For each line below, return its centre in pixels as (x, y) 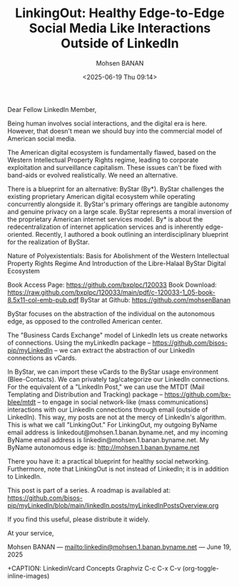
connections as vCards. (42, 357)
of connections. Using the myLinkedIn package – (79, 342)
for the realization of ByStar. (49, 242)
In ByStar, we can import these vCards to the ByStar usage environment (113, 372)
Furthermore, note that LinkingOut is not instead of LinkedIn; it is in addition (118, 469)
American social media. (42, 138)
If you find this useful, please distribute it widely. (78, 519)
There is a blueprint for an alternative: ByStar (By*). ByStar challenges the (116, 189)
